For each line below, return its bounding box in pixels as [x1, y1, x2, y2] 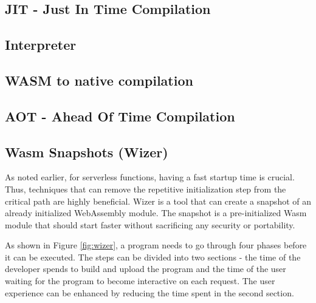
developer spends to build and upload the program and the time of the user [5, 262, 286, 275]
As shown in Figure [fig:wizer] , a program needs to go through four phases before [5, 239, 307, 251]
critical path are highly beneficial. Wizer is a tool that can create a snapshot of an [5, 194, 311, 207]
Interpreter [5, 35, 77, 54]
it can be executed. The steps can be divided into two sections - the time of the [5, 250, 301, 263]
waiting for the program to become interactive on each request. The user [5, 274, 275, 287]
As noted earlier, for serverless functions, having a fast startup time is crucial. [5, 171, 295, 183]
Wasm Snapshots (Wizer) [5, 142, 168, 161]
